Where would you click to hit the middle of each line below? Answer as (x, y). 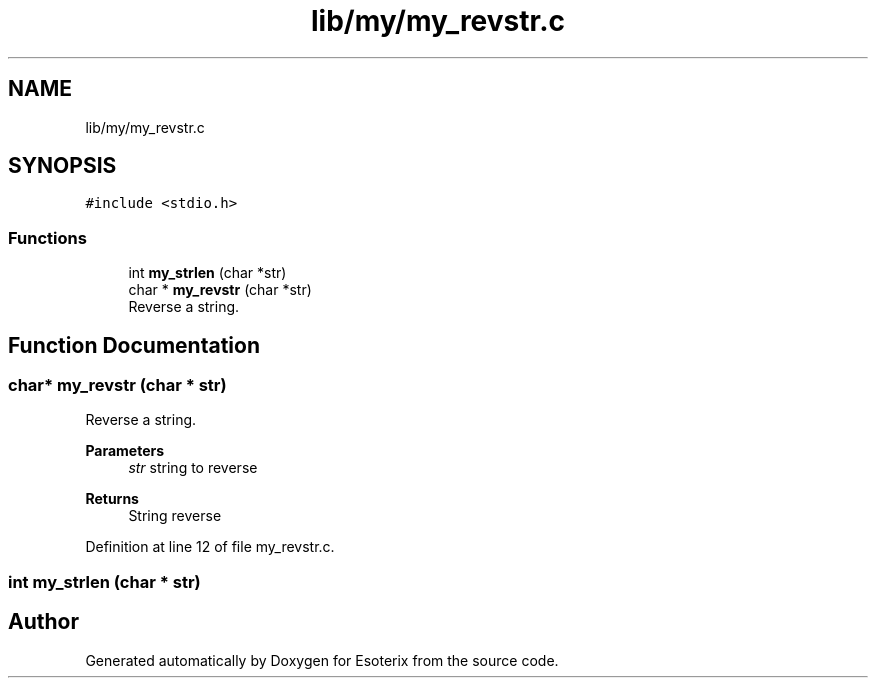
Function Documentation (134, 345)
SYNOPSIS (62, 166)
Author (43, 622)
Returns (112, 499)
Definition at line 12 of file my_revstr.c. (210, 547)
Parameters (125, 451)
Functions (47, 237)
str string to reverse (193, 468)
